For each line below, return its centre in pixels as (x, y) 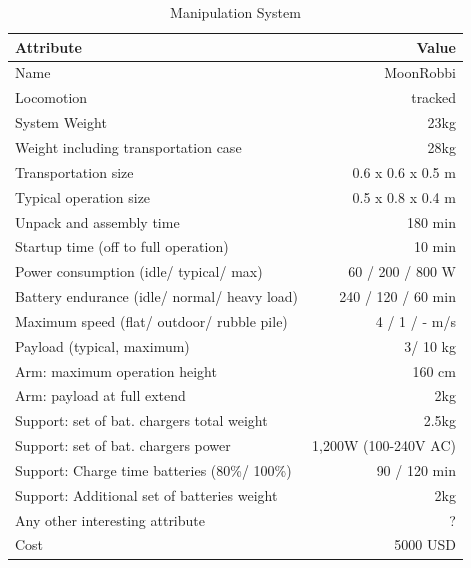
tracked (433, 97)
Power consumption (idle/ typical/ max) (139, 271)
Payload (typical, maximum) (102, 345)
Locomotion (51, 97)
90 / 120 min (416, 469)
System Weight (61, 122)
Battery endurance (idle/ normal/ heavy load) (157, 296)
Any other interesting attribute (110, 519)
